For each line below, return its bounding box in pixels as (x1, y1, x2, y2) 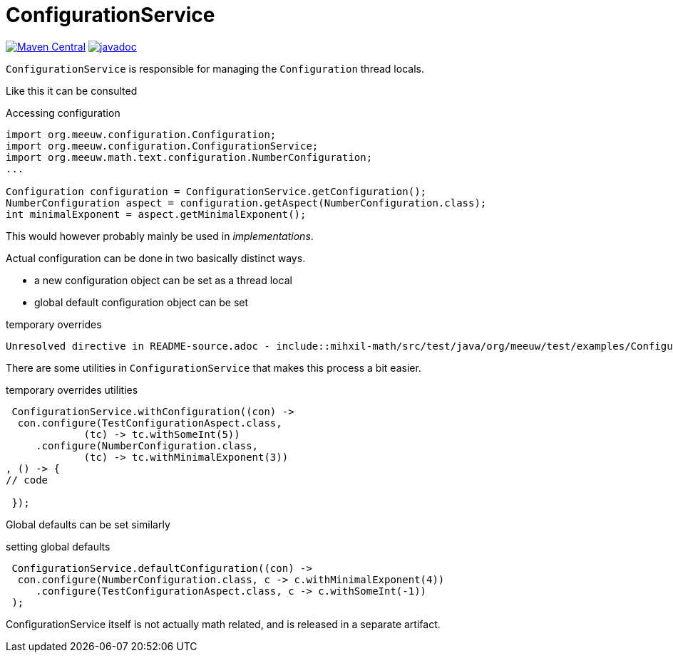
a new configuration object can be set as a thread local (34, 273, 292, 286)
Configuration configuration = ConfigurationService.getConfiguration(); (6, 185, 427, 197)
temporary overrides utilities (6, 383, 138, 396)
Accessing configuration (6, 106, 120, 119)
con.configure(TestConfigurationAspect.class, (17, 417, 282, 429)
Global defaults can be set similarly (6, 518, 170, 531)
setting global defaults (6, 540, 111, 553)
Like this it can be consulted (6, 84, 138, 97)
